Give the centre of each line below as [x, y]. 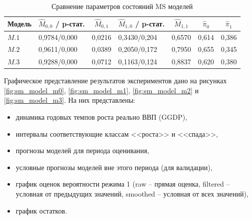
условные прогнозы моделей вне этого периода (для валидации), [114, 167]
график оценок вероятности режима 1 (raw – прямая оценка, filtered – [123, 184]
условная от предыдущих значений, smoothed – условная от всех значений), [132, 194]
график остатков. [41, 210]
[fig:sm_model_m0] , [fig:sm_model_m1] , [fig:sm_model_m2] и [102, 90]
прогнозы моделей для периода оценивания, [82, 150]
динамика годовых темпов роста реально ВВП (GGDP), [102, 117]
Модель [20, 24]
